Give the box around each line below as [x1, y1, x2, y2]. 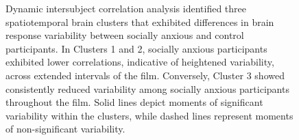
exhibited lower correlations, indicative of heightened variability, [5, 55, 274, 69]
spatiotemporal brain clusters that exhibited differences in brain [5, 14, 274, 29]
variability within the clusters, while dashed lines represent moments [5, 108, 294, 122]
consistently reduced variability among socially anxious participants [5, 81, 289, 96]
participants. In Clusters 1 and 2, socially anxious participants [5, 41, 267, 55]
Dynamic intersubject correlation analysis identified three [5, 1, 246, 15]
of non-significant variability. [5, 122, 125, 136]
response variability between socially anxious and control [5, 28, 244, 42]
